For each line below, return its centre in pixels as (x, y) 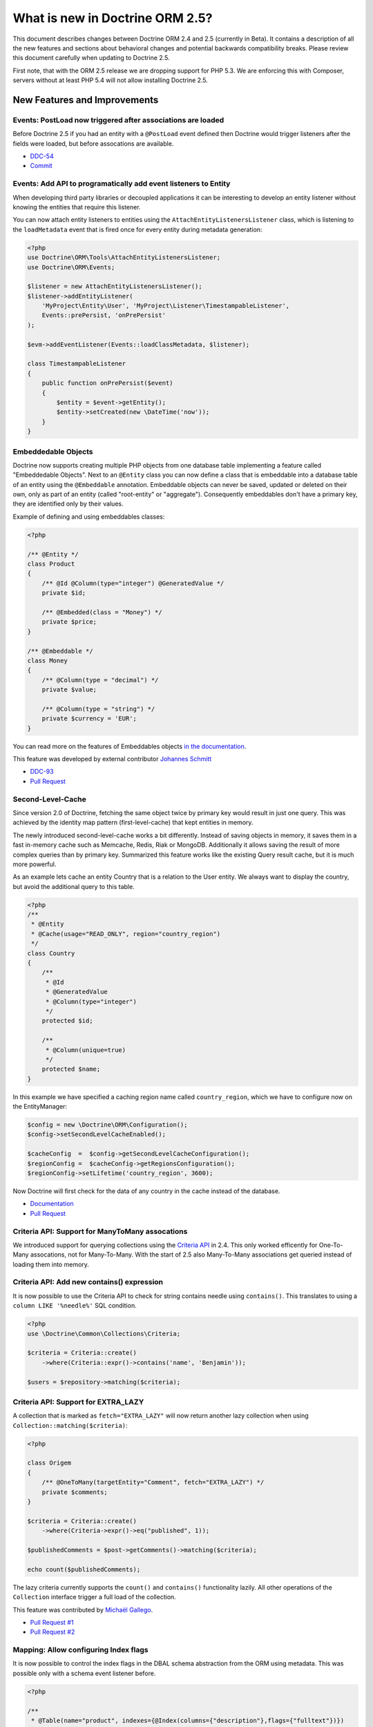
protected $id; (67, 1021)
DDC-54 (42, 156)
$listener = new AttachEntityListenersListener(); (115, 286)
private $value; (69, 690)
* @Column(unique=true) (86, 1050)
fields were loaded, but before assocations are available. (93, 143)
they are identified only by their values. (68, 504)
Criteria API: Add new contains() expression (88, 1282)
